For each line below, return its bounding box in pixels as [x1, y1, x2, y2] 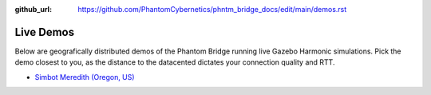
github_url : [14, 5, 52, 14]
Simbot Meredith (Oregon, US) [34, 72, 135, 81]
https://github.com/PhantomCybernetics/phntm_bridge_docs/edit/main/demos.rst [77, 5, 347, 14]
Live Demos [14, 25, 75, 39]
